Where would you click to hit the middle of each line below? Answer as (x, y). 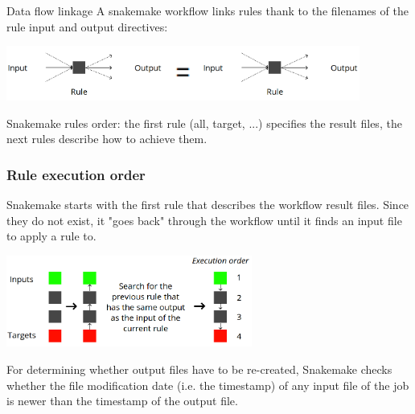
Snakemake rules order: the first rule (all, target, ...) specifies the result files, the (204, 123)
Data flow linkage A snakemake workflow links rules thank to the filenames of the (207, 10)
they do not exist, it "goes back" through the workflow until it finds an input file (204, 220)
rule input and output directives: (87, 26)
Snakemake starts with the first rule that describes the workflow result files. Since (208, 205)
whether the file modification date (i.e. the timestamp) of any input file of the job (208, 385)
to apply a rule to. (51, 236)
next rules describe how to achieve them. (107, 139)
